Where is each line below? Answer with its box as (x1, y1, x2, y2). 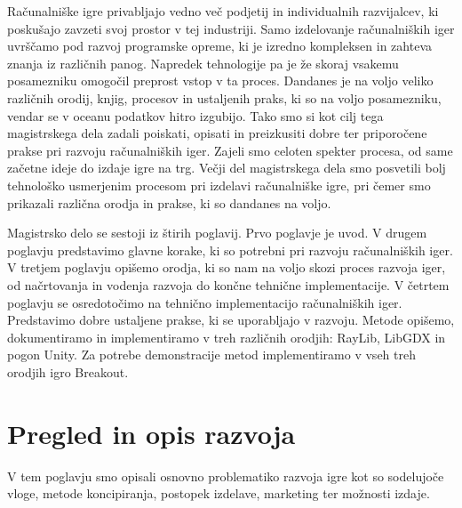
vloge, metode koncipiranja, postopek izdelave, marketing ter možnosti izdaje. (7, 484, 430, 503)
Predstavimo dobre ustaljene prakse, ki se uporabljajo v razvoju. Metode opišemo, (7, 310, 455, 329)
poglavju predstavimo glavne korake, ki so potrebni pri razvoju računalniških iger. (7, 240, 453, 259)
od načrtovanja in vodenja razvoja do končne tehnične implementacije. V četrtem (7, 275, 450, 294)
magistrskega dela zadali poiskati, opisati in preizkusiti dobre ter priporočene (7, 124, 427, 142)
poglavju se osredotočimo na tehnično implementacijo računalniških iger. (7, 293, 402, 311)
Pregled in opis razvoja (7, 415, 296, 451)
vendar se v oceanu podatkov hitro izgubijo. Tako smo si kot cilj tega (7, 106, 384, 125)
